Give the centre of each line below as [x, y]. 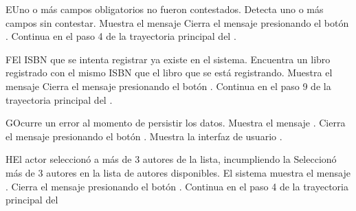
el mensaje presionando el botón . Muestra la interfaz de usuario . [144, 136]
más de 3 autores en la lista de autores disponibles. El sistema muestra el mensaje [178, 172]
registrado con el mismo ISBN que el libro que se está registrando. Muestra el [169, 73]
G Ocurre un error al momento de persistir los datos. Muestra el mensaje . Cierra [176, 123]
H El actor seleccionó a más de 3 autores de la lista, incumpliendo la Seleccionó [171, 159]
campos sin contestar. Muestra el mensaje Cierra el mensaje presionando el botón [177, 22]
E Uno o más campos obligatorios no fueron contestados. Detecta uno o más [165, 9]
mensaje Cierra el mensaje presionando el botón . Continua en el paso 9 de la [168, 86]
